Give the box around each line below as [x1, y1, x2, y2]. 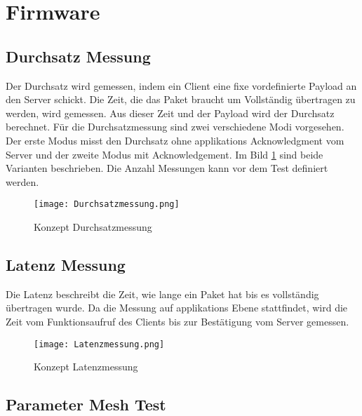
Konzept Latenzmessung [34, 359, 138, 374]
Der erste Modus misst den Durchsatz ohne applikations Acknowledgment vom [6, 133, 344, 147]
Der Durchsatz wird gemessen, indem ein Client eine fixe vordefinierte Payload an [6, 78, 357, 93]
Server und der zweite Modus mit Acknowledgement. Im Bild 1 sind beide [6, 147, 323, 161]
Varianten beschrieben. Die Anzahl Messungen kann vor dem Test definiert [6, 161, 328, 175]
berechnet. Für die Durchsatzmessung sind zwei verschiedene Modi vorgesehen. [6, 119, 344, 134]
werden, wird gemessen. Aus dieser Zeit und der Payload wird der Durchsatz [6, 105, 335, 120]
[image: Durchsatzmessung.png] [34, 199, 180, 210]
